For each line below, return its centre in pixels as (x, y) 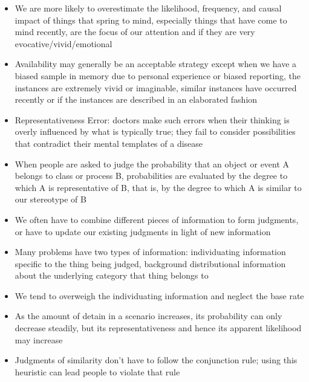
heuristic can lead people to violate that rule (97, 371)
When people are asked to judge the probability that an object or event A (152, 163)
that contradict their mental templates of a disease (109, 143)
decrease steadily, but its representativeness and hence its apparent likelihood (158, 328)
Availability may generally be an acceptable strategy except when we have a (156, 64)
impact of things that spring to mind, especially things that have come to (151, 20)
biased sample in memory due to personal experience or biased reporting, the (158, 75)
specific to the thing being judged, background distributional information (150, 263)
